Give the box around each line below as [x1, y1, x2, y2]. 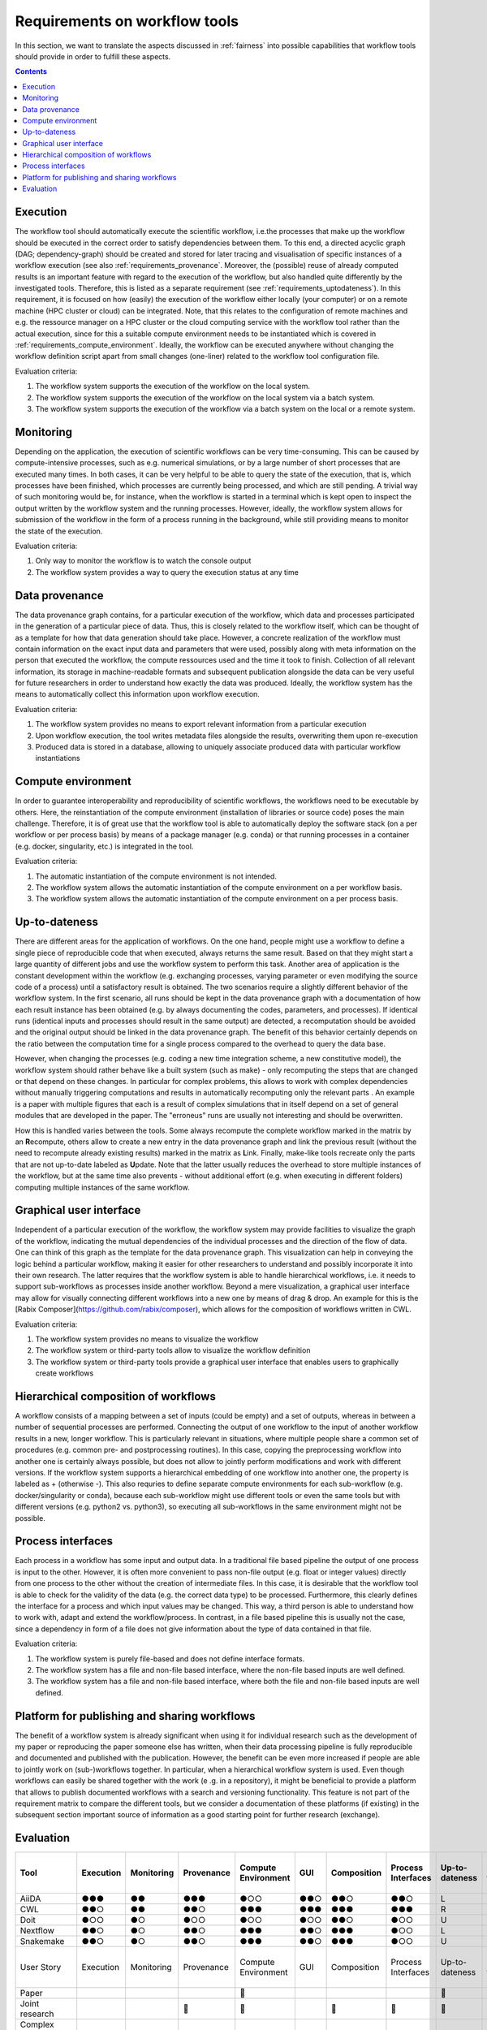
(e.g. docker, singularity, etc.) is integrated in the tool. [15, 841, 194, 851]
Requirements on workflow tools [15, 12, 239, 30]
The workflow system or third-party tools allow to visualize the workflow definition [35, 1345, 311, 1355]
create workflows [35, 1368, 94, 1378]
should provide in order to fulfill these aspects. [15, 51, 171, 61]
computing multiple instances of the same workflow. [15, 1182, 190, 1192]
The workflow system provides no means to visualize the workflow [35, 1334, 259, 1344]
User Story [19, 1962, 62, 1973]
